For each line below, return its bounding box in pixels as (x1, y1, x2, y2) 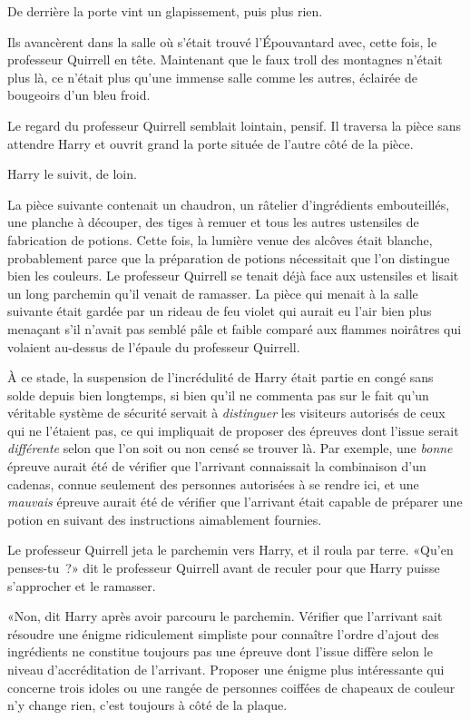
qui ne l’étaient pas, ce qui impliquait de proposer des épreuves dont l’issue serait (7, 420, 459, 439)
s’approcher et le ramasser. (7, 576, 156, 595)
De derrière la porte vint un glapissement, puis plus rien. (7, 2, 323, 20)
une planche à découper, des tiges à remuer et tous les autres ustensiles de (7, 212, 419, 232)
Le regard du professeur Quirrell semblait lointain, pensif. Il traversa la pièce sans (7, 115, 461, 134)
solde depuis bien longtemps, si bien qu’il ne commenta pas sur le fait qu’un (7, 385, 429, 404)
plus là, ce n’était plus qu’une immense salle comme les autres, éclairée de (7, 67, 417, 86)
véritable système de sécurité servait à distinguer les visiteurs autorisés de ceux (7, 403, 446, 422)
